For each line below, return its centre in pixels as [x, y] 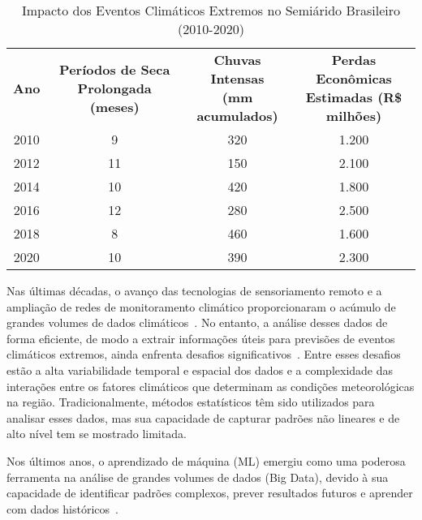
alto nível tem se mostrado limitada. [97, 434]
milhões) [354, 116]
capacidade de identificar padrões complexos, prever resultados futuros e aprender [210, 493]
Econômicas [354, 78]
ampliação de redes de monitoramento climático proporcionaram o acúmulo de [201, 306]
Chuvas [237, 60]
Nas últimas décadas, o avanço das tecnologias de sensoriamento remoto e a [194, 290]
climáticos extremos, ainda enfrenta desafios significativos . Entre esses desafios [204, 354]
